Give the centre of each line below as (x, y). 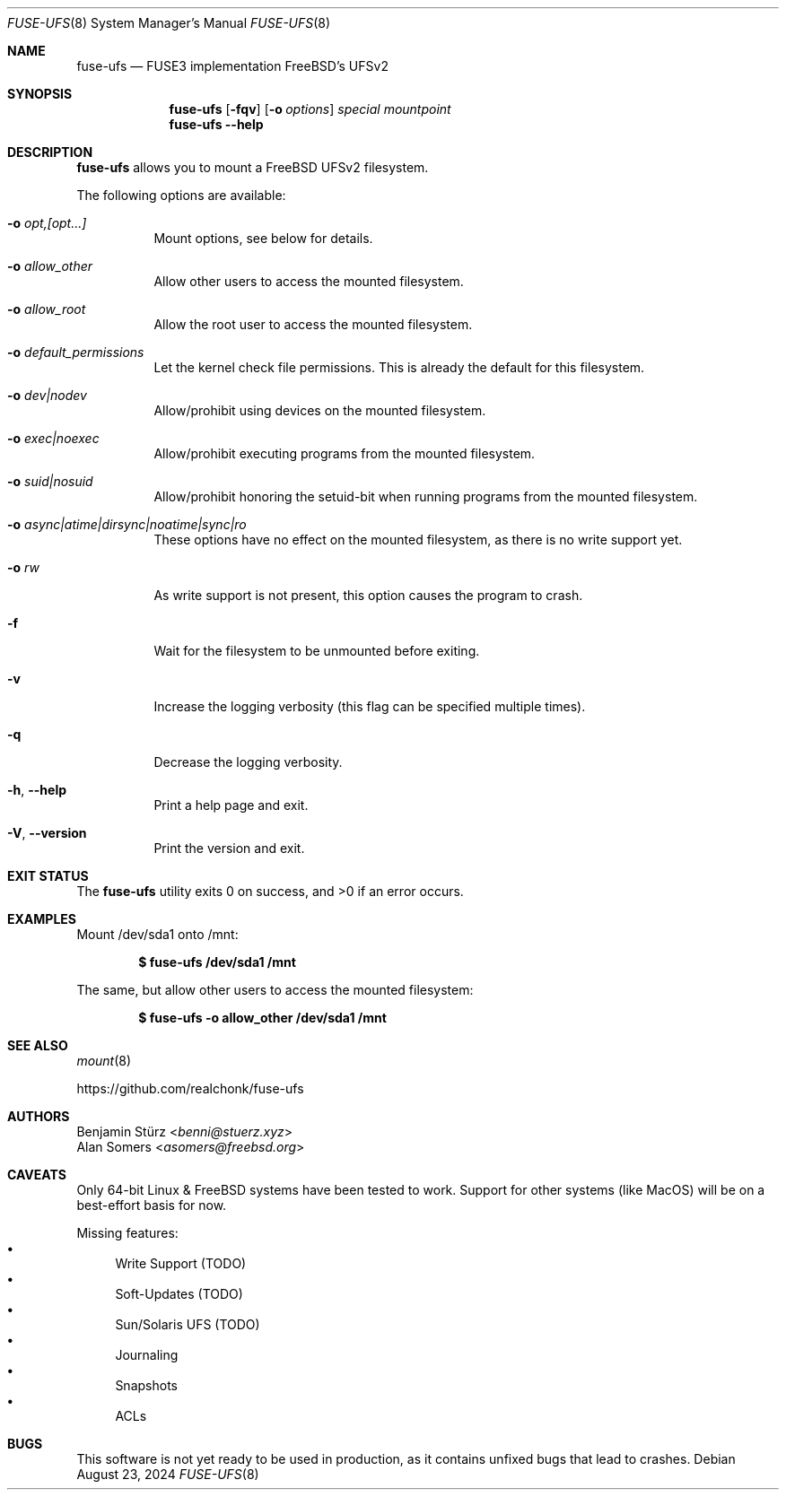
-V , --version (47, 833)
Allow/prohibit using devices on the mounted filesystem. (320, 410)
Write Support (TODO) (181, 1263)
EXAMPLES (42, 919)
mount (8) (104, 1061)
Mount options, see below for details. (263, 238)
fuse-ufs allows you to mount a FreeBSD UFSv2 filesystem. (253, 167)
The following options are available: (181, 195)
